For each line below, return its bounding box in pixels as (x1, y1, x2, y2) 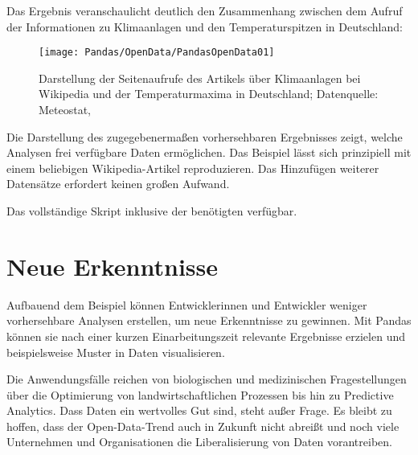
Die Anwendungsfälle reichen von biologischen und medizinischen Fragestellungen (6, 371, 407, 387)
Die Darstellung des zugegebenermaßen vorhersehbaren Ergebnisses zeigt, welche (6, 128, 403, 145)
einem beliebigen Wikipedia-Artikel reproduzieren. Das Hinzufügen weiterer (6, 159, 379, 176)
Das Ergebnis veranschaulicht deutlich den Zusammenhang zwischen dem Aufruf (6, 2, 403, 18)
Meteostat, (39, 101, 92, 118)
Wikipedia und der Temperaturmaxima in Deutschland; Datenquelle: (39, 85, 379, 102)
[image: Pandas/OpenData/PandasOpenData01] (39, 47, 275, 59)
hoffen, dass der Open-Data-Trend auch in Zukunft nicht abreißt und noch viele (6, 417, 400, 434)
